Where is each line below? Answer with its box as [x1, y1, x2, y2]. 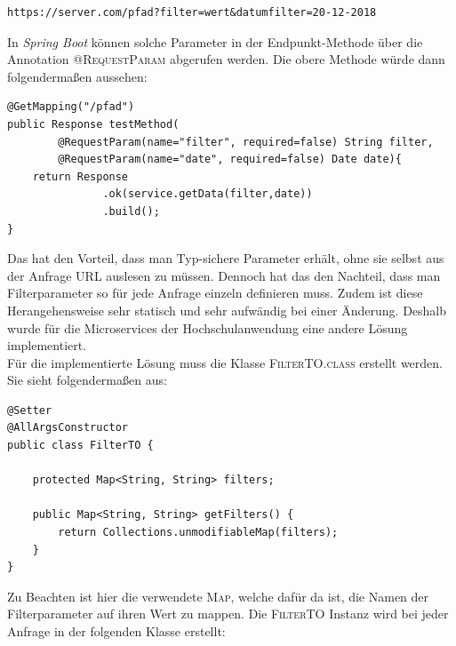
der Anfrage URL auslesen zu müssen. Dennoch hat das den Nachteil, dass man [7, 266, 441, 284]
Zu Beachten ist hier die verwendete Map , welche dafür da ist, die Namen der [7, 586, 429, 605]
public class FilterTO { [7, 439, 154, 452]
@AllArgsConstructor [7, 421, 129, 435]
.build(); [102, 204, 160, 218]
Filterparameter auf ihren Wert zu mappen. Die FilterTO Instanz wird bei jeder [7, 604, 449, 623]
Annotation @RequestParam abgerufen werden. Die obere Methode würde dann [7, 50, 445, 68]
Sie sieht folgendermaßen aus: [7, 371, 167, 389]
